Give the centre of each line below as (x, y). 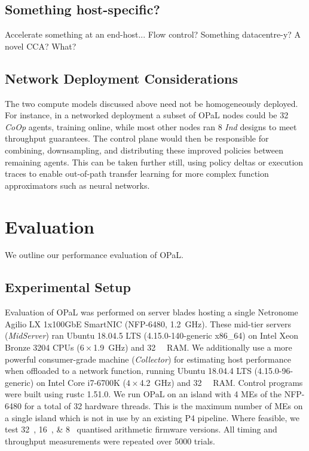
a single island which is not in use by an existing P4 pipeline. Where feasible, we (152, 417)
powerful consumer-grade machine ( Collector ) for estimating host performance (148, 359)
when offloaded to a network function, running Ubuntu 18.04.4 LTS (128, 371)
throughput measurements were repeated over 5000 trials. (110, 441)
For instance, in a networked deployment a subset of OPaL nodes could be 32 (147, 115)
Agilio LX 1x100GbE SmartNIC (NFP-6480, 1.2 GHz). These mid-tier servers (148, 323)
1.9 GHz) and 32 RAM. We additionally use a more (193, 347)
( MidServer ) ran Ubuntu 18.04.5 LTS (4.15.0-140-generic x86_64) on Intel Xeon (152, 335)
